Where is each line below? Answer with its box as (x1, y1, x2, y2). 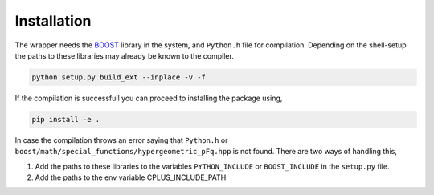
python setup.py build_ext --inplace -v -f (31, 72, 207, 82)
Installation (14, 12, 92, 30)
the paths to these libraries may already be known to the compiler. (14, 51, 235, 60)
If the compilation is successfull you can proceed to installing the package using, (14, 93, 283, 103)
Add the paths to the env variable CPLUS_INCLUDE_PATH (35, 173, 227, 182)
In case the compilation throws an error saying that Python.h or (14, 135, 228, 144)
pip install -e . (31, 115, 100, 124)
